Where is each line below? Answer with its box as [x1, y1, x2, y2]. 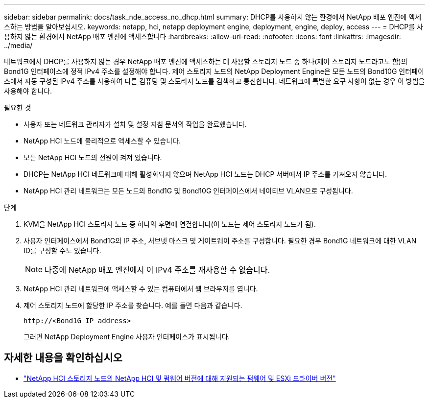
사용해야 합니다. [4, 87, 52, 95]
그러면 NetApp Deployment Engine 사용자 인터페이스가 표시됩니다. [24, 332, 230, 341]
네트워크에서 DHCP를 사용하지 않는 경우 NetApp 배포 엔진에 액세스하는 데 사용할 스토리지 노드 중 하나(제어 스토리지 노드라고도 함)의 [4, 57, 407, 66]
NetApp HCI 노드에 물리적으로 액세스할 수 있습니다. [24, 137, 181, 145]
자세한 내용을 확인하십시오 [4, 352, 122, 364]
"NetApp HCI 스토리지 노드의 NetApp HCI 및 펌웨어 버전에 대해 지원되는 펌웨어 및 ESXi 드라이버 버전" [24, 374, 336, 382]
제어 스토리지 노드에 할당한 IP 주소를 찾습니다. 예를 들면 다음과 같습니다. [24, 301, 242, 309]
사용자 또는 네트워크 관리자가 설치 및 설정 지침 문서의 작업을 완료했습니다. [24, 120, 247, 128]
